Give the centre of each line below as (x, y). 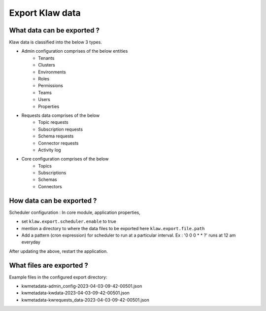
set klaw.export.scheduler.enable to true (69, 221)
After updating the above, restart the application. (58, 251)
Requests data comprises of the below (61, 115)
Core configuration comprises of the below (65, 159)
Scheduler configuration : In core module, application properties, (75, 212)
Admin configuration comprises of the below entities (75, 51)
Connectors (50, 186)
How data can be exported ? (53, 200)
